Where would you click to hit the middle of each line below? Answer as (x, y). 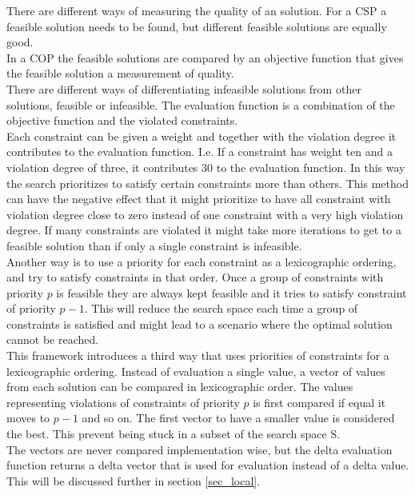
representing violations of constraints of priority (123, 402)
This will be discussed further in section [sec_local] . (134, 480)
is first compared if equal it (319, 402)
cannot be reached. (53, 339)
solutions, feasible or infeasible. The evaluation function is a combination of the (201, 104)
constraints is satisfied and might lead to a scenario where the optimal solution (200, 323)
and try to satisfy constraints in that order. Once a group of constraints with (195, 277)
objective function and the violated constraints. (122, 120)
